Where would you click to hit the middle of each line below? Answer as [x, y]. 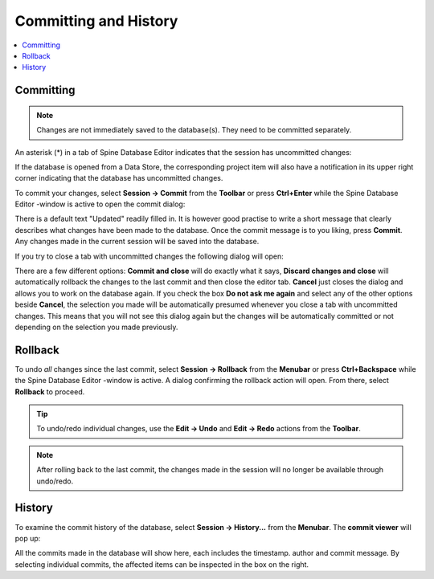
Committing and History [96, 21]
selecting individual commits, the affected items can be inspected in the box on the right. [162, 564]
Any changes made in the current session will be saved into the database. [137, 242]
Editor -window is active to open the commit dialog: [100, 204]
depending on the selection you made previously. [96, 327]
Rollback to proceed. [50, 391]
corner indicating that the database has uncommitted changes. [119, 178]
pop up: [28, 538]
